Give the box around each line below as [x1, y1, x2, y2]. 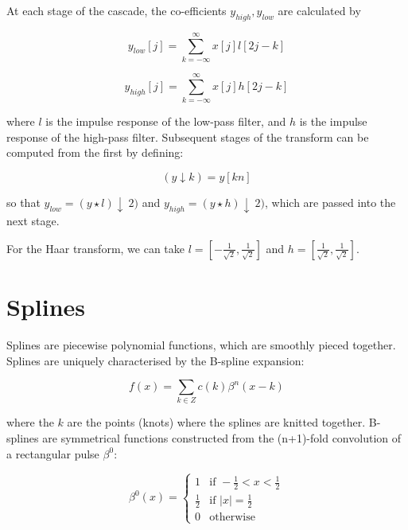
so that [6, 193, 41, 210]
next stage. [6, 212, 60, 229]
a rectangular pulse [6, 445, 99, 462]
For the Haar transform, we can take [6, 240, 185, 256]
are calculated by [278, 2, 361, 18]
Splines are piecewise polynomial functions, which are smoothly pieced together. [6, 336, 396, 353]
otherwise [209, 512, 255, 524]
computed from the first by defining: [6, 144, 184, 161]
